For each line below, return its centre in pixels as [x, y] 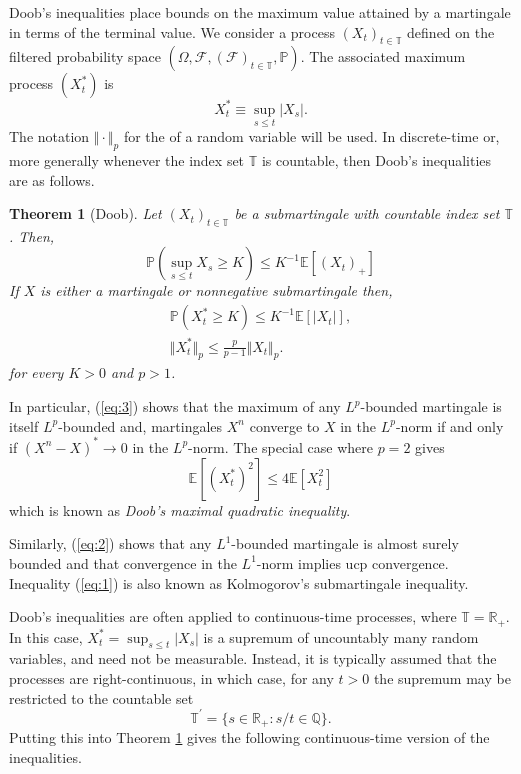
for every [36, 372]
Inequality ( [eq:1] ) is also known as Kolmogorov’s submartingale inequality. [239, 582]
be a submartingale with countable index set [367, 213]
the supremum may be [442, 677]
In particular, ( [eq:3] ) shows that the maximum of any [175, 406]
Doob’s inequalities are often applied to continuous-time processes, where [233, 616]
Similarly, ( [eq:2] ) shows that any [110, 543]
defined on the [451, 31]
